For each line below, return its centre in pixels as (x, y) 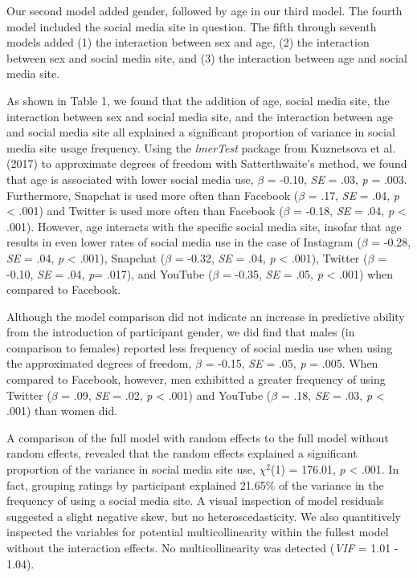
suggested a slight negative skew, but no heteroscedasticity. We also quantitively (204, 516)
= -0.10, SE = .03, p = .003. (337, 179)
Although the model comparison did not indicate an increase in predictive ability (206, 316)
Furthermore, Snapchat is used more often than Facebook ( (153, 195)
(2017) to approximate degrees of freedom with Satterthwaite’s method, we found (207, 163)
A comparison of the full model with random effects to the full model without (198, 437)
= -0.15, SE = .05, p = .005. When (292, 363)
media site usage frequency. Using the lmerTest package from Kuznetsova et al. (201, 147)
